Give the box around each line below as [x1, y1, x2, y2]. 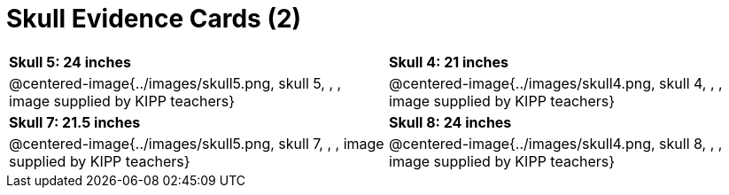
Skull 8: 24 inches [389, 113, 512, 131]
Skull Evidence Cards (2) [6, 4, 302, 34]
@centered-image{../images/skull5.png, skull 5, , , [9, 74, 342, 92]
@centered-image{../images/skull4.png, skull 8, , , [389, 134, 723, 152]
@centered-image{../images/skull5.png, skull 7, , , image [9, 134, 384, 152]
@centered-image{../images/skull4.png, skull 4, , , [389, 74, 723, 92]
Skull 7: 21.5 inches [9, 113, 141, 131]
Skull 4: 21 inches [389, 52, 509, 71]
